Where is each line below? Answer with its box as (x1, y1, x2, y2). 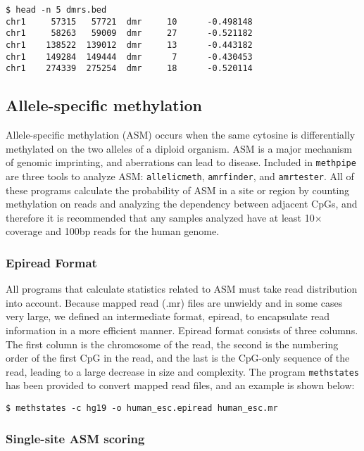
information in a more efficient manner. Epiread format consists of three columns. (6, 323, 358, 338)
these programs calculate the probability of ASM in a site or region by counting (6, 182, 350, 197)
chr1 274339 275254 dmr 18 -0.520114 (6, 63, 253, 74)
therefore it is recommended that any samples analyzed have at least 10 (6, 210, 315, 224)
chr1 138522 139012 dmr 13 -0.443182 (6, 39, 253, 50)
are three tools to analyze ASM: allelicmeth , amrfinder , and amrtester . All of (6, 168, 354, 183)
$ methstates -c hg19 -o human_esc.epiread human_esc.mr (6, 403, 278, 414)
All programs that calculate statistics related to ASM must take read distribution (6, 281, 358, 296)
